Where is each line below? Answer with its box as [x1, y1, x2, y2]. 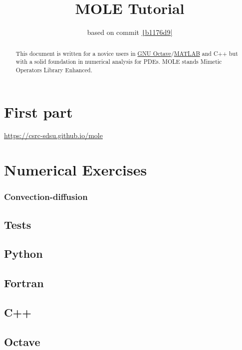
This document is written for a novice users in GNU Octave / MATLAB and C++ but [15, 49, 238, 57]
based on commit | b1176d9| [87, 27, 173, 37]
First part [4, 101, 73, 122]
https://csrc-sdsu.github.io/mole [4, 130, 103, 141]
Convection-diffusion [4, 190, 88, 203]
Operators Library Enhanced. [15, 65, 92, 74]
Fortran [4, 275, 44, 291]
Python [4, 246, 43, 261]
